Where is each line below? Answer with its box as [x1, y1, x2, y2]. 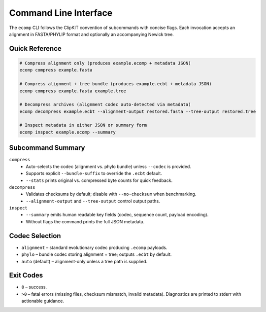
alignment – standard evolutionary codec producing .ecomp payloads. [21, 244, 167, 250]
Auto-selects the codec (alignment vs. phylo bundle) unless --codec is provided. [26, 163, 192, 170]
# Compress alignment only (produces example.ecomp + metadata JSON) [19, 60, 191, 66]
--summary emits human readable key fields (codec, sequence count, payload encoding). [26, 212, 209, 218]
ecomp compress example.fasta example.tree [19, 88, 127, 94]
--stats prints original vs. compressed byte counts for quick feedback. [26, 177, 172, 183]
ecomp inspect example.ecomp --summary [19, 129, 116, 135]
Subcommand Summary [9, 143, 85, 152]
